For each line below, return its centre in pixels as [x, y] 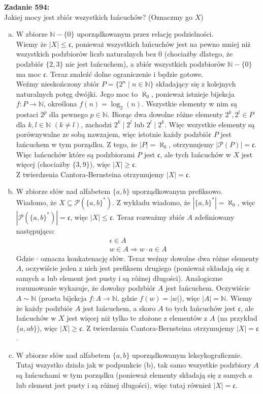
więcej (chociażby [43, 164]
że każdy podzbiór [44, 308]
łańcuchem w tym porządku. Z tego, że [77, 144]
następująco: [35, 230]
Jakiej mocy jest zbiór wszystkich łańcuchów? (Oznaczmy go [98, 17]
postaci [27, 114]
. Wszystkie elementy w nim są [189, 104]
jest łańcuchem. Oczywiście [208, 288]
